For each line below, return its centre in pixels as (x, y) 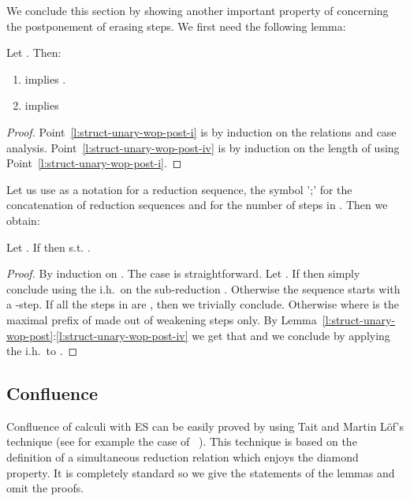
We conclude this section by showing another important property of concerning (198, 10)
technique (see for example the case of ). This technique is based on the (182, 441)
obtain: (23, 220)
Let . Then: (34, 52)
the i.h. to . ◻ (42, 351)
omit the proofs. (45, 488)
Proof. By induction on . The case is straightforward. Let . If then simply (183, 273)
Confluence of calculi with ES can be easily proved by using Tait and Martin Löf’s (205, 426)
